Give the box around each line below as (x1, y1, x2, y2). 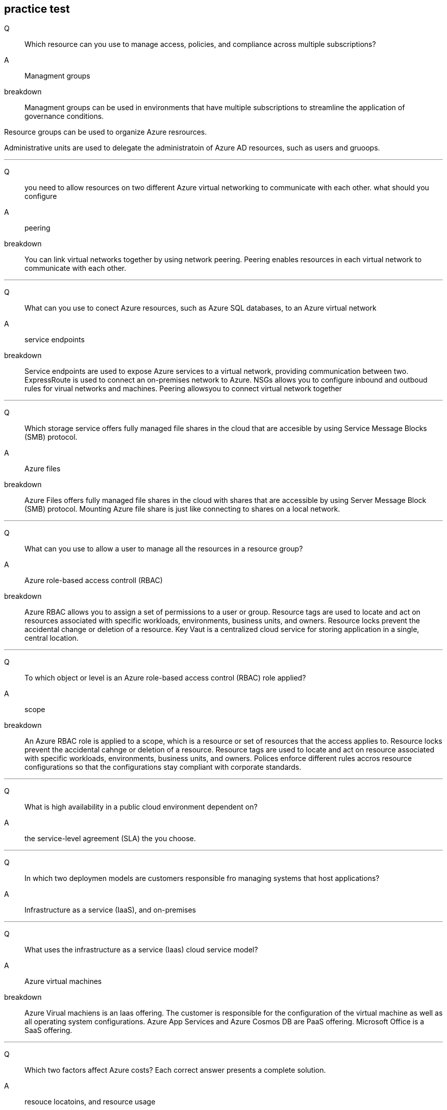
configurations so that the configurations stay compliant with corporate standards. (24, 763, 302, 772)
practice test (4, 3, 70, 15)
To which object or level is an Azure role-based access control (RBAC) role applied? (24, 673, 306, 683)
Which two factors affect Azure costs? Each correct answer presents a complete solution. (24, 1066, 326, 1075)
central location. (24, 634, 79, 643)
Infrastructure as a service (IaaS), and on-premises (24, 905, 196, 915)
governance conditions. (24, 112, 104, 121)
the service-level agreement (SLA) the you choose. (24, 834, 196, 843)
